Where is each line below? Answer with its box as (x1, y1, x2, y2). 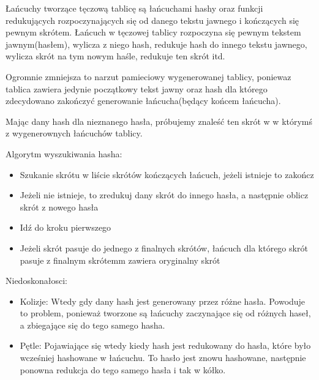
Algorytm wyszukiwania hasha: (6, 147, 122, 160)
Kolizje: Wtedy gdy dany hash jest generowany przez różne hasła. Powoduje (20, 294, 306, 307)
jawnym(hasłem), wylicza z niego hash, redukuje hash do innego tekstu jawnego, (6, 37, 307, 50)
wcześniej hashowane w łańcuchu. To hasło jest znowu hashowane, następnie (20, 351, 306, 364)
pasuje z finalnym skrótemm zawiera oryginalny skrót (20, 253, 220, 266)
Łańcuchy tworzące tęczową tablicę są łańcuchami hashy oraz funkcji (6, 2, 263, 14)
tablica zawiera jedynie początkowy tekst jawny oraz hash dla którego (6, 82, 268, 95)
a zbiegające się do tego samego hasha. (20, 318, 165, 331)
